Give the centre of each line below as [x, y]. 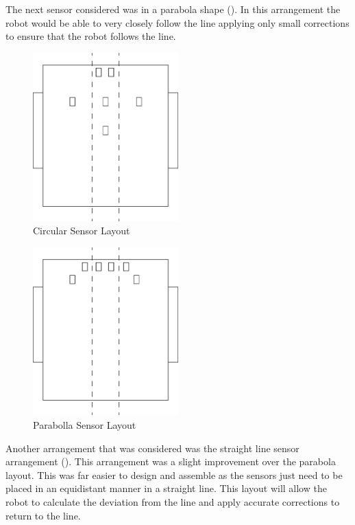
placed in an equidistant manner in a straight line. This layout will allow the [166, 488]
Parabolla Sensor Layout [85, 425]
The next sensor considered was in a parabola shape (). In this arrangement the [173, 9]
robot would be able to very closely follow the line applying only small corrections [177, 22]
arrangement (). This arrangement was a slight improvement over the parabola [171, 461]
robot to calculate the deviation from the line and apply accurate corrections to [173, 502]
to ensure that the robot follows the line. [91, 36]
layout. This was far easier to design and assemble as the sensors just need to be [174, 474]
